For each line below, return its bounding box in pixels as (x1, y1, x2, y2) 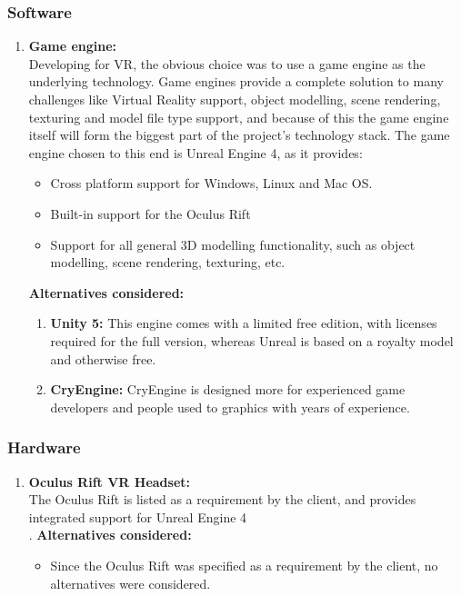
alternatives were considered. (50, 573, 211, 592)
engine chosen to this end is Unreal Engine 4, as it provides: (28, 143, 363, 162)
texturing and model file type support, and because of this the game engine (28, 107, 449, 126)
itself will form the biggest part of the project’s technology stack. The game (28, 125, 450, 144)
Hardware (7, 436, 81, 459)
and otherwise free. (50, 349, 156, 368)
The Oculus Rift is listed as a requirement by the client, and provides (28, 490, 416, 509)
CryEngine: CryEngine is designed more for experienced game (50, 380, 406, 399)
